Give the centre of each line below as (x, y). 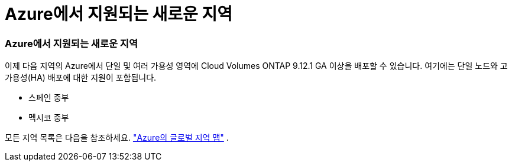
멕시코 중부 (49, 118)
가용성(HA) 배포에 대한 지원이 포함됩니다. (81, 78)
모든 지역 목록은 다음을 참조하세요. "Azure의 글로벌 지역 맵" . (117, 138)
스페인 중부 (49, 98)
